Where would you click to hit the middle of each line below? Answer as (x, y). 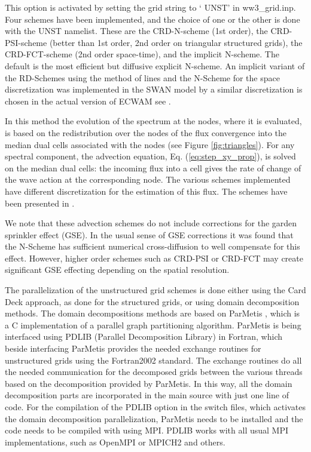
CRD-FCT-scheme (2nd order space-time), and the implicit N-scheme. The (142, 54)
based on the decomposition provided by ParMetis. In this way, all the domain (149, 383)
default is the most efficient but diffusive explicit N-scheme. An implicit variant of (155, 65)
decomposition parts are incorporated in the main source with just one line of (147, 395)
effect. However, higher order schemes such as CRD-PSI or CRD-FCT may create (154, 258)
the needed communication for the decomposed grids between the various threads (154, 372)
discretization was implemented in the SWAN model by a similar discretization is (154, 89)
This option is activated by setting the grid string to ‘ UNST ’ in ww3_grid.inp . (150, 7)
